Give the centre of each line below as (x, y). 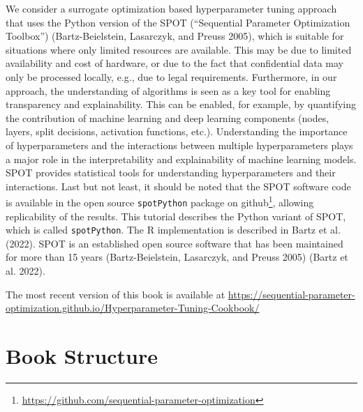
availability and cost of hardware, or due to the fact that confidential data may (175, 63)
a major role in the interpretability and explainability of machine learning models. (181, 159)
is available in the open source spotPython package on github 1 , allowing (160, 201)
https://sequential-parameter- (291, 294)
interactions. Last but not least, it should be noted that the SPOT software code (178, 186)
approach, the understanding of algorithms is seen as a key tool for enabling (168, 90)
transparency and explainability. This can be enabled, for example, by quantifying (181, 104)
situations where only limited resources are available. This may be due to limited (179, 49)
